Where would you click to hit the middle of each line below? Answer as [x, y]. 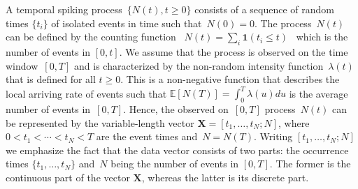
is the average [318, 93]
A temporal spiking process [64, 9]
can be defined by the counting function [91, 37]
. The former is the [310, 164]
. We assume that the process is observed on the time [234, 51]
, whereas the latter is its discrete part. [225, 177]
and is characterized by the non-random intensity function [199, 65]
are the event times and [147, 136]
